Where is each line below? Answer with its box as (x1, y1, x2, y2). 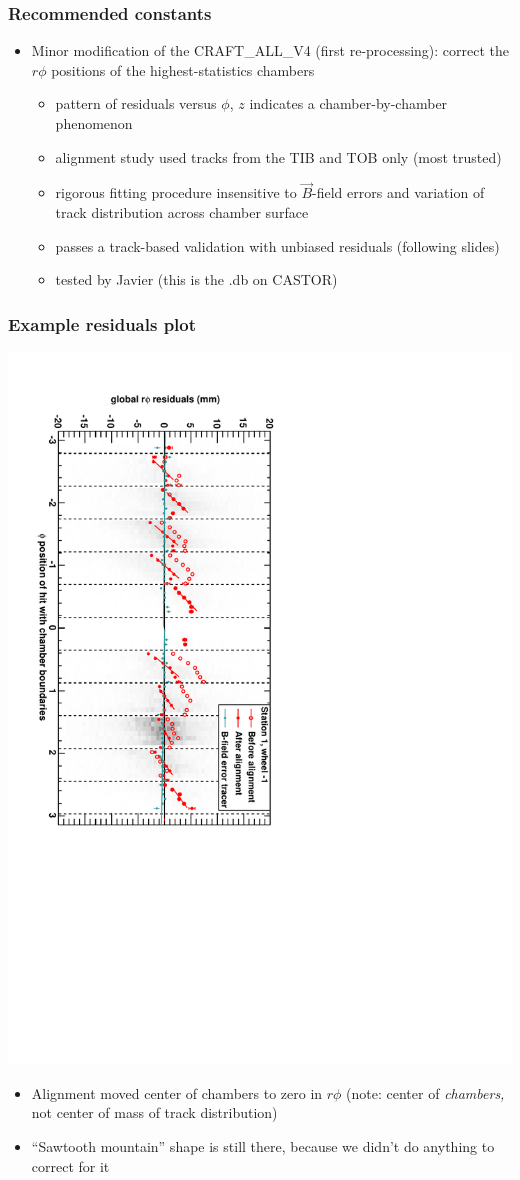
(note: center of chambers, (346, 1082, 505, 1103)
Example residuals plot (8, 311, 197, 336)
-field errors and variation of (312, 182, 485, 203)
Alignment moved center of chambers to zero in (31, 1082, 323, 1103)
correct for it (31, 1155, 110, 1176)
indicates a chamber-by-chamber (249, 93, 448, 114)
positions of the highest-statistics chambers (51, 59, 315, 80)
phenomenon (55, 113, 133, 133)
